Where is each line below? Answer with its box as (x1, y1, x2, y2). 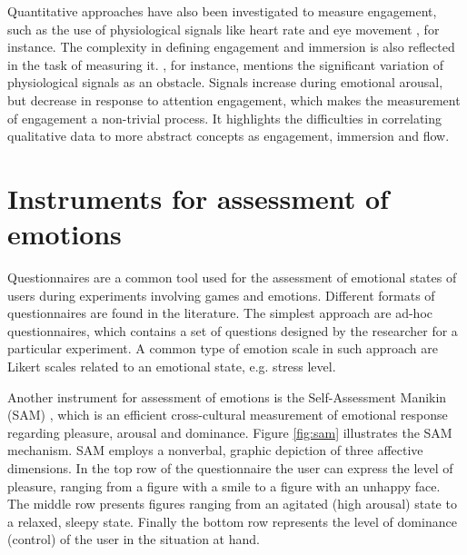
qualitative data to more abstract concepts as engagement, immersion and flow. (7, 126, 450, 145)
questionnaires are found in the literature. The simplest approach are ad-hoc (7, 303, 433, 322)
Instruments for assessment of (7, 179, 389, 216)
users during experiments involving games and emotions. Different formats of (7, 285, 435, 304)
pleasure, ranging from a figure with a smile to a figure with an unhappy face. (7, 476, 441, 495)
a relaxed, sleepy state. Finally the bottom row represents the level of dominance (7, 511, 457, 530)
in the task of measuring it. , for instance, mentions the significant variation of (7, 55, 444, 74)
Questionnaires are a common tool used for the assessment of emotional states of (7, 268, 457, 287)
